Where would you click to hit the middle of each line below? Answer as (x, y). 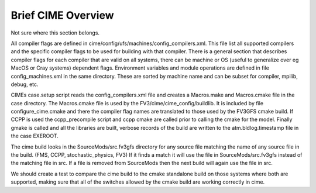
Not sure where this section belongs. (55, 33)
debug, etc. (25, 84)
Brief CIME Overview (62, 15)
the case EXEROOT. (35, 136)
